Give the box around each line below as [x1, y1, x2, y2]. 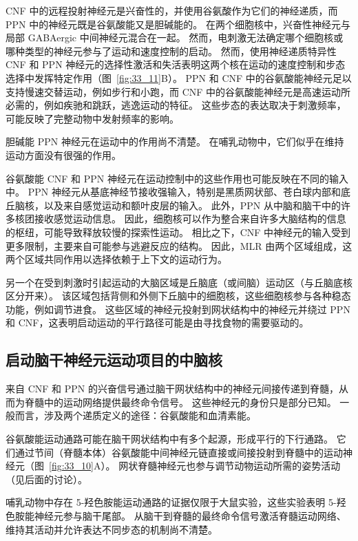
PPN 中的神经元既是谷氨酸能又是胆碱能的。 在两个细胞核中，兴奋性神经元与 [6, 17, 350, 31]
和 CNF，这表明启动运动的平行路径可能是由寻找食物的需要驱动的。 [6, 315, 309, 330]
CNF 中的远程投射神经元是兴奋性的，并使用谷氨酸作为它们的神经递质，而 [6, 3, 338, 17]
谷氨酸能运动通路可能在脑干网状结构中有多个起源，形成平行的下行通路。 [6, 432, 333, 446]
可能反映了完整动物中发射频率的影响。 [6, 111, 179, 125]
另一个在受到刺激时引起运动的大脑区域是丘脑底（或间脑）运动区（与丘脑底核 [6, 275, 352, 289]
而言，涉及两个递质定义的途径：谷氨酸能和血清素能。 [14, 408, 256, 423]
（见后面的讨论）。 [6, 471, 87, 486]
